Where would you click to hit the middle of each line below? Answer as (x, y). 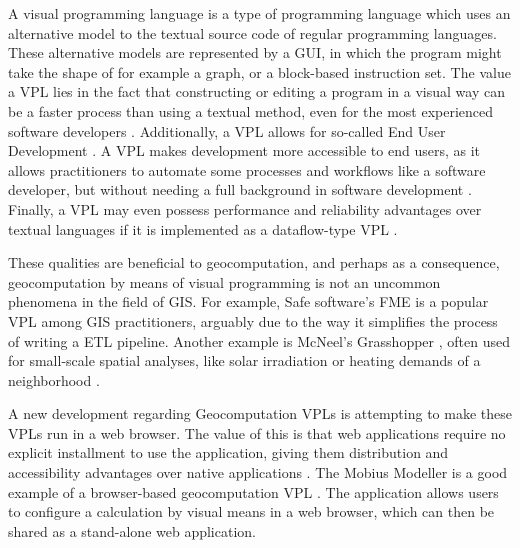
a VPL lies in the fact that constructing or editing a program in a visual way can (256, 91)
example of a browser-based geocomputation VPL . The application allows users (253, 491)
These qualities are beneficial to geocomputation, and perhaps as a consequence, (254, 262)
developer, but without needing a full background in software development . (240, 189)
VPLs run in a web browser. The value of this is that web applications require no (257, 432)
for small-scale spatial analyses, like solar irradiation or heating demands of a (244, 360)
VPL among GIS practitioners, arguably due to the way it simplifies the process (253, 320)
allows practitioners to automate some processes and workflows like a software (247, 169)
